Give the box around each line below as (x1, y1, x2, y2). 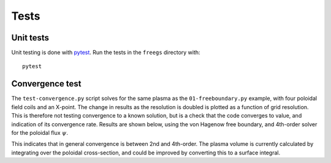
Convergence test (11, 78, 82, 89)
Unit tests (11, 32, 49, 43)
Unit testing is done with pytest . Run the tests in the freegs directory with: (11, 49, 200, 56)
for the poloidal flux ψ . (11, 129, 69, 136)
